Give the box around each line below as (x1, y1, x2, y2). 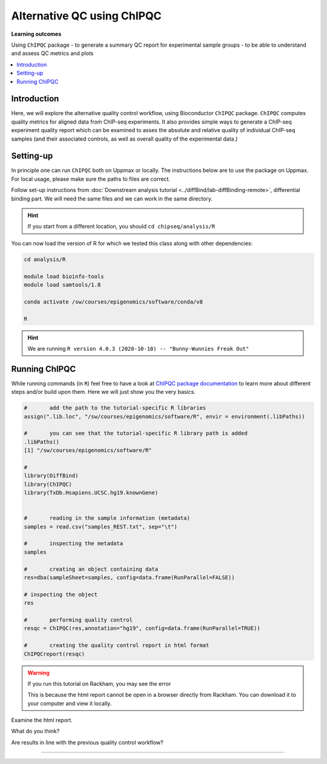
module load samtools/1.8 (24, 281, 101, 288)
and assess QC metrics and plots (11, 50, 94, 57)
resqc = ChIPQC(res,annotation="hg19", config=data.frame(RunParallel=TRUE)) (24, 625, 260, 632)
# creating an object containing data (24, 565, 159, 573)
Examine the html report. (11, 717, 73, 724)
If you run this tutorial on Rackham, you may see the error (27, 680, 171, 687)
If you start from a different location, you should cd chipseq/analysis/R (27, 223, 215, 230)
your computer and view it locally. (27, 700, 112, 707)
